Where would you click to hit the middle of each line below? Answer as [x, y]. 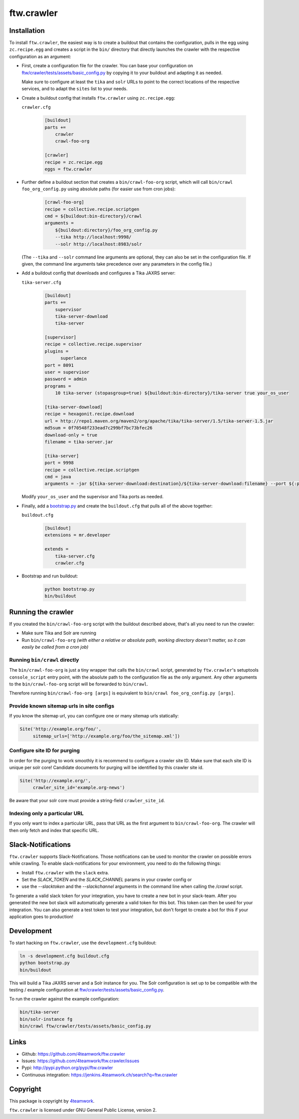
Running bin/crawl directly [44, 660]
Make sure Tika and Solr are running [59, 633]
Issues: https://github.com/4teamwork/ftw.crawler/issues [80, 1061]
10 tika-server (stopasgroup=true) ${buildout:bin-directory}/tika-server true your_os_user [172, 393]
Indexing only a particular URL [47, 814]
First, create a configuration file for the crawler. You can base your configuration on [107, 66]
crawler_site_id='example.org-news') [79, 788]
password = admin [66, 379]
